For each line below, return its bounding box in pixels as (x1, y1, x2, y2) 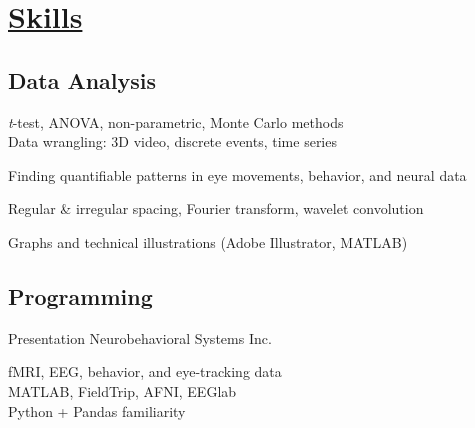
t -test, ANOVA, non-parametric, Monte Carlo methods (8, 111, 344, 132)
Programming (8, 280, 153, 311)
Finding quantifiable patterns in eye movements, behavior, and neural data (8, 164, 467, 185)
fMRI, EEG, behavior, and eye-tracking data (8, 361, 282, 382)
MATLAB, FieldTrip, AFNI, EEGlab (8, 380, 237, 401)
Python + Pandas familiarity (8, 400, 186, 421)
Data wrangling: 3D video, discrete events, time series (8, 131, 337, 152)
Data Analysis (8, 64, 157, 95)
